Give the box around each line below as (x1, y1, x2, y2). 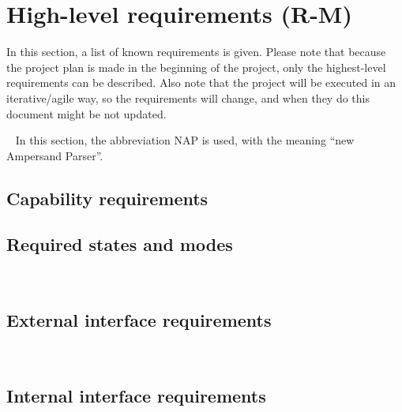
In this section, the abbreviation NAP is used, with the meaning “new (15, 132, 355, 148)
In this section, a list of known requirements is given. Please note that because (6, 43, 386, 60)
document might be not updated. (6, 105, 167, 122)
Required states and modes (6, 232, 233, 257)
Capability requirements (6, 185, 209, 210)
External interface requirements (6, 308, 272, 332)
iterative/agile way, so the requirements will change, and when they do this (6, 89, 370, 106)
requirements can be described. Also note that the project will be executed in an (6, 74, 396, 91)
